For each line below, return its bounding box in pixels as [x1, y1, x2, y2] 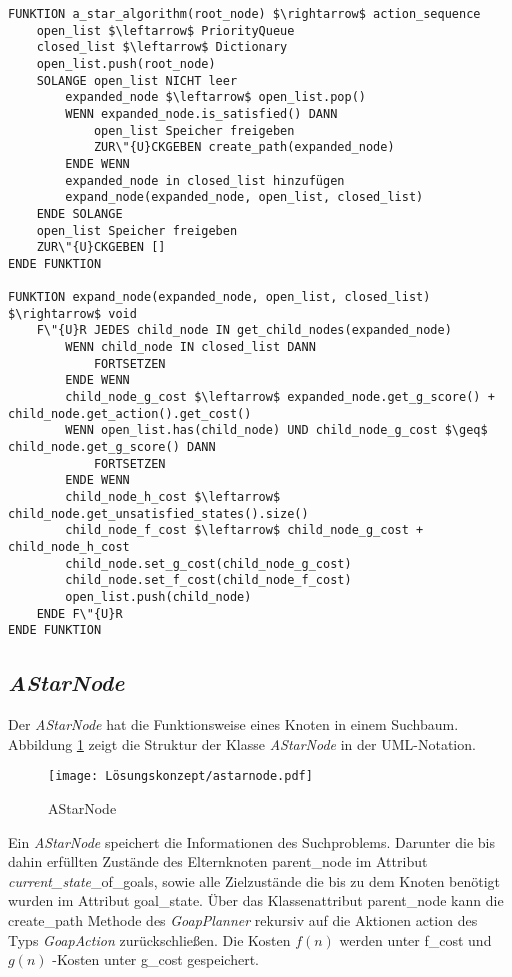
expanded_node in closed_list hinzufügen [65, 173, 345, 188]
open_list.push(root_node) [36, 56, 216, 71]
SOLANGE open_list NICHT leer [36, 73, 238, 88]
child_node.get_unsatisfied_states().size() [8, 506, 309, 521]
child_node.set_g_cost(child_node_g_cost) [65, 556, 352, 571]
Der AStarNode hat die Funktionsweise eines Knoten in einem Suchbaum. [8, 714, 459, 735]
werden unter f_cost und [339, 929, 492, 950]
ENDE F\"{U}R [36, 606, 123, 621]
